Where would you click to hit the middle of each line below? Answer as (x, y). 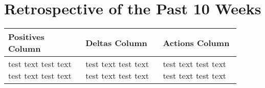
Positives (26, 37)
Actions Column (196, 42)
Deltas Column (116, 42)
